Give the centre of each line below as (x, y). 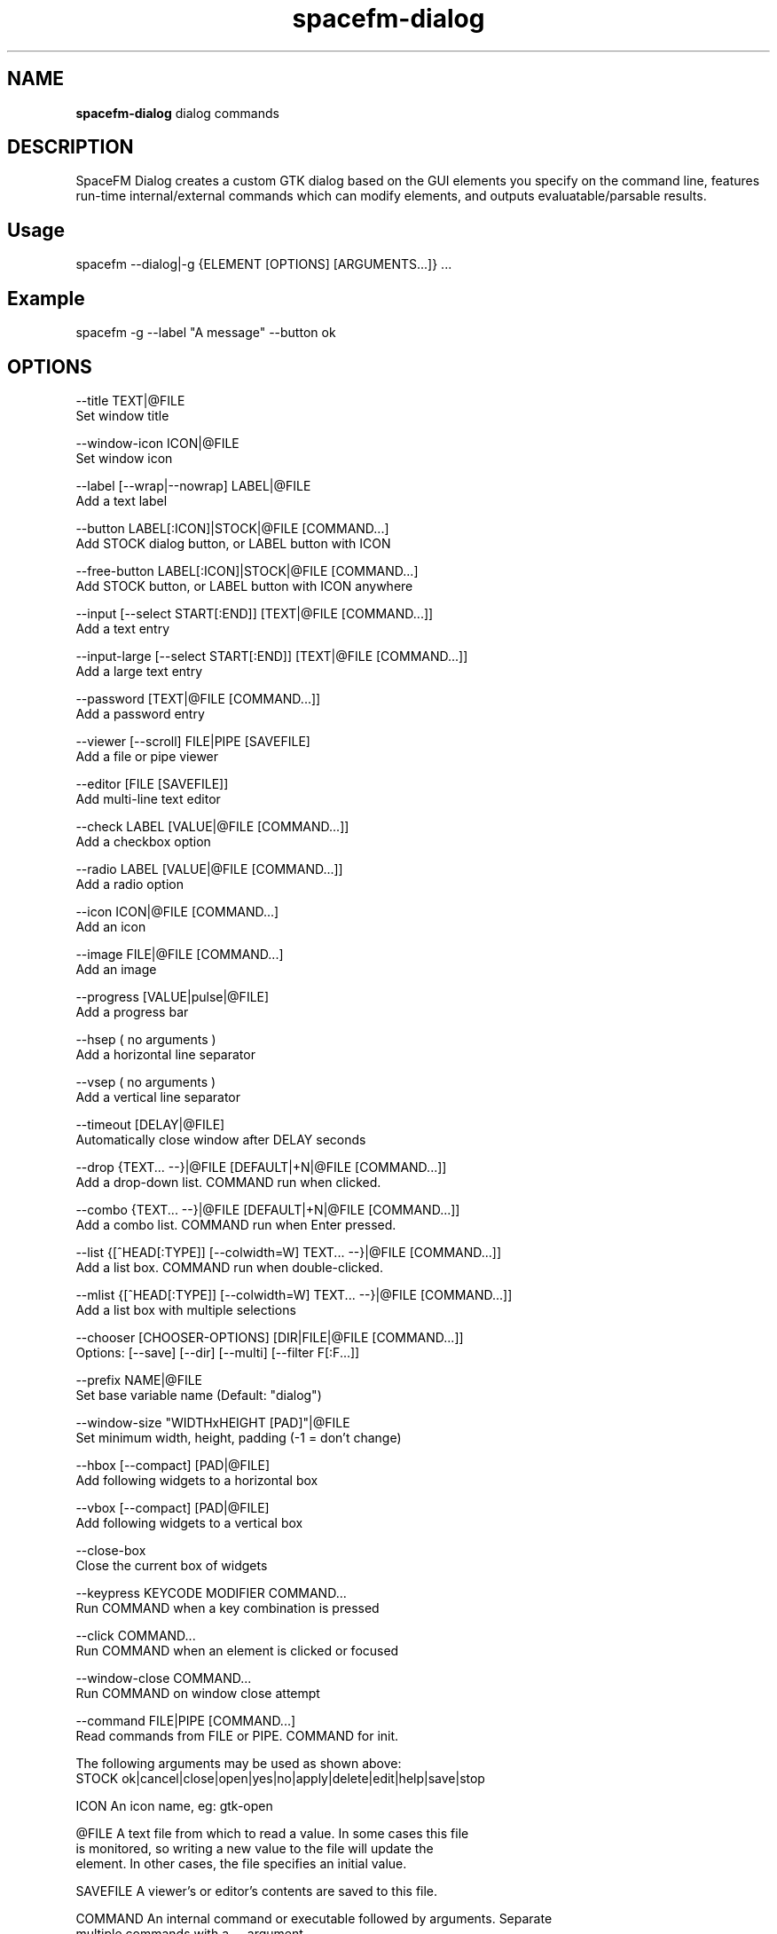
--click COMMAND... (136, 1635)
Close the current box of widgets (172, 1565)
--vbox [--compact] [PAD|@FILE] (173, 1507)
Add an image (116, 969)
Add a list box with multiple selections (186, 1309)
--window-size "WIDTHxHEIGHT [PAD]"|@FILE (213, 1422)
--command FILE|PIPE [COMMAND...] (186, 1720)
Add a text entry (123, 628)
